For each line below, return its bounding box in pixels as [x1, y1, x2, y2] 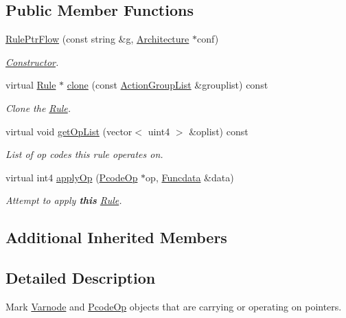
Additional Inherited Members [5, 227, 227, 248]
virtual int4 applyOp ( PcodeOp [5, 170, 138, 184]
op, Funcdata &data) [146, 170, 234, 184]
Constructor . [5, 54, 59, 69]
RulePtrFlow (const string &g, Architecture [5, 32, 189, 46]
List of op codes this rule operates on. [5, 147, 163, 161]
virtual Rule [5, 78, 56, 92]
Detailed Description [5, 267, 156, 288]
